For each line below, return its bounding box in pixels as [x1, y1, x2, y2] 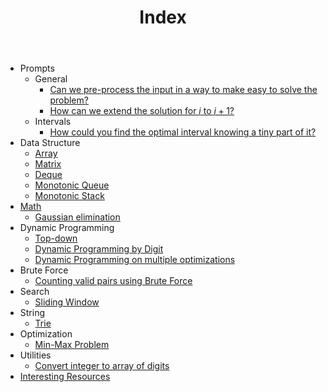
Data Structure [19, 137, 81, 149]
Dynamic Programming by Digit [34, 243, 164, 255]
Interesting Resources [19, 371, 111, 383]
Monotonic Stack [34, 190, 105, 202]
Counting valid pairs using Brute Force [34, 275, 193, 287]
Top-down [34, 232, 78, 245]
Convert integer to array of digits [34, 360, 170, 372]
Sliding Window [34, 296, 100, 308]
